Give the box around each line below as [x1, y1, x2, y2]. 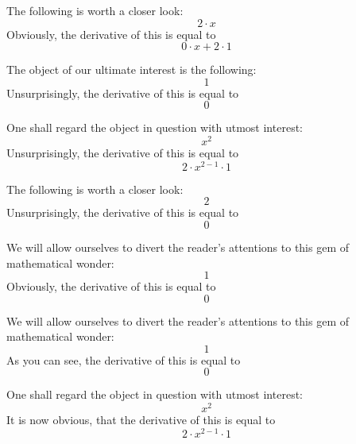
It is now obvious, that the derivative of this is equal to [6, 411, 276, 428]
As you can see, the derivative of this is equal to [6, 351, 241, 368]
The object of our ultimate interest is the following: [6, 61, 257, 78]
